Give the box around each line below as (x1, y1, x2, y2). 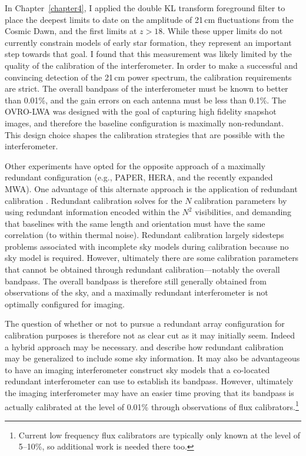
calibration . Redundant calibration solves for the (5, 194, 182, 206)
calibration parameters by (194, 194, 287, 206)
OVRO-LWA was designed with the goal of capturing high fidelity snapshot (5, 105, 277, 118)
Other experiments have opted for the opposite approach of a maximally (5, 159, 265, 172)
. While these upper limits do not (162, 25, 283, 37)
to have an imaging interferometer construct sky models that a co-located (5, 363, 270, 375)
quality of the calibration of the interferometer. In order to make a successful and (5, 59, 298, 71)
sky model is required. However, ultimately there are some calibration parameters (5, 252, 299, 264)
